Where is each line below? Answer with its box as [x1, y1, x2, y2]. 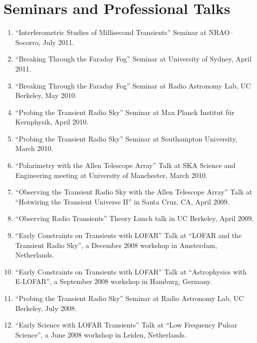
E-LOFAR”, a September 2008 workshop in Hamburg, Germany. [15, 276, 212, 286]
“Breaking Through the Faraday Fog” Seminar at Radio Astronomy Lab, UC [15, 80, 251, 90]
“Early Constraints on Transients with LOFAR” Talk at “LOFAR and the [15, 230, 242, 240]
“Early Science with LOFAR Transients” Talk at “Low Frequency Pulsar [15, 319, 238, 330]
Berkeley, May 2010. [15, 90, 77, 100]
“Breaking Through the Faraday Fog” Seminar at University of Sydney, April [15, 53, 252, 64]
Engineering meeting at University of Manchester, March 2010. [15, 169, 208, 180]
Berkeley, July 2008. [15, 302, 77, 313]
